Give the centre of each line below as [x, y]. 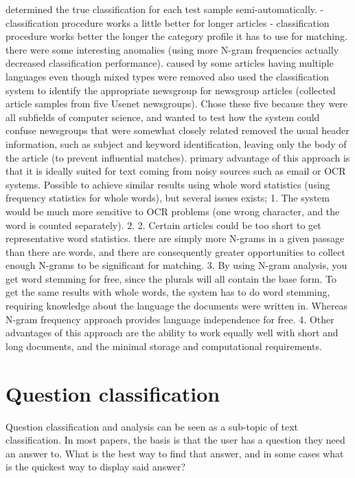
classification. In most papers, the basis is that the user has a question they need [175, 440]
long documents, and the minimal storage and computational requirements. [164, 346]
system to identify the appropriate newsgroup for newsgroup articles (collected [171, 90]
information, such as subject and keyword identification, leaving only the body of [176, 143]
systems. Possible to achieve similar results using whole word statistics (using [168, 184]
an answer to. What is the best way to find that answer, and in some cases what [175, 453]
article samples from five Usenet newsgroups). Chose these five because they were [177, 104]
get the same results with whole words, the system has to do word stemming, [168, 292]
